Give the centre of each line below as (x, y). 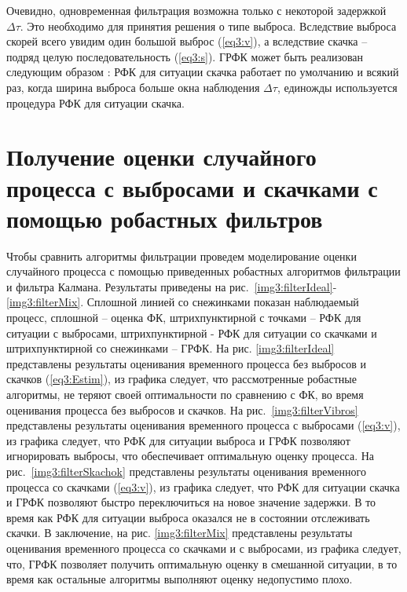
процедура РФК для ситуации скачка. (95, 102)
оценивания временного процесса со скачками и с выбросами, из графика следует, (204, 548)
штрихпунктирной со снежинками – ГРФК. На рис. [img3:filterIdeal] (170, 348)
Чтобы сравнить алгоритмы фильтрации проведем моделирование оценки (181, 256)
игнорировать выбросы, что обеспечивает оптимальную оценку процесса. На (191, 456)
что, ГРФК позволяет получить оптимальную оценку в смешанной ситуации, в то (202, 563)
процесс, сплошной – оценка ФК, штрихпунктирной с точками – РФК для (184, 318)
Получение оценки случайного (161, 157)
